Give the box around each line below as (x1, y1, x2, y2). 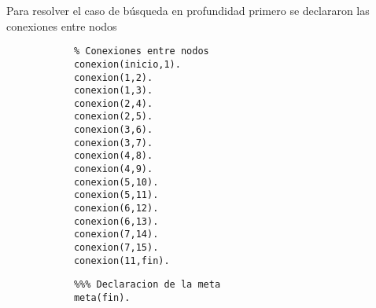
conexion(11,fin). (73, 255, 170, 266)
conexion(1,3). (73, 85, 153, 97)
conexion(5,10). (73, 176, 159, 188)
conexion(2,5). (73, 111, 153, 123)
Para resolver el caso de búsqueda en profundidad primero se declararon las (6, 2, 370, 18)
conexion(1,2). (73, 71, 153, 83)
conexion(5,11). (73, 189, 159, 201)
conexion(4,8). (73, 150, 153, 162)
